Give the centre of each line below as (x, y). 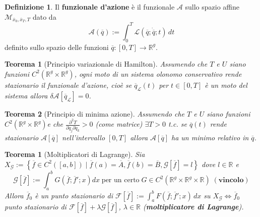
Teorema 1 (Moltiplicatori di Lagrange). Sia (75, 154)
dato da (44, 16)
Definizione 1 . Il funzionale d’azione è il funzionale (90, 7)
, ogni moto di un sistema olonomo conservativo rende (158, 73)
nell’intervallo (84, 137)
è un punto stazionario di (74, 195)
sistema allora (26, 95)
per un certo (120, 180)
